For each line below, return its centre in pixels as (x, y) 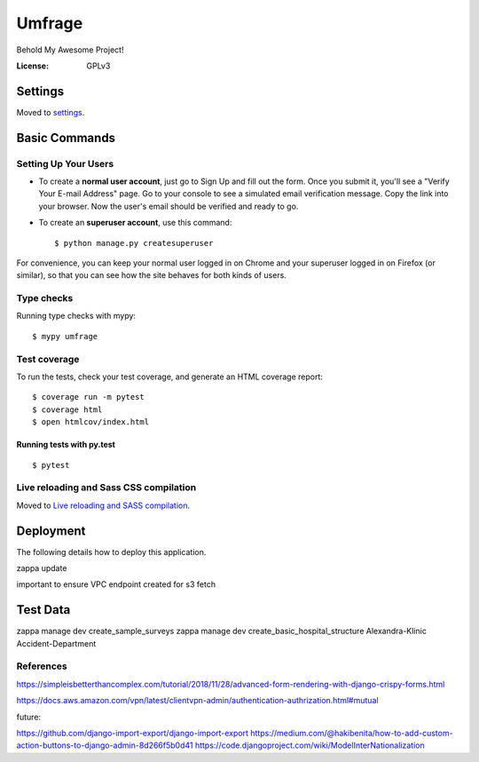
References (42, 666)
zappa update (42, 568)
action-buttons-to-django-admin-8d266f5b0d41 (105, 745)
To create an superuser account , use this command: (135, 223)
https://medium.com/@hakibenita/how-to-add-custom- (351, 734)
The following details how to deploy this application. (111, 552)
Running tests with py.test (66, 445)
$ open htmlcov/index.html (91, 422)
